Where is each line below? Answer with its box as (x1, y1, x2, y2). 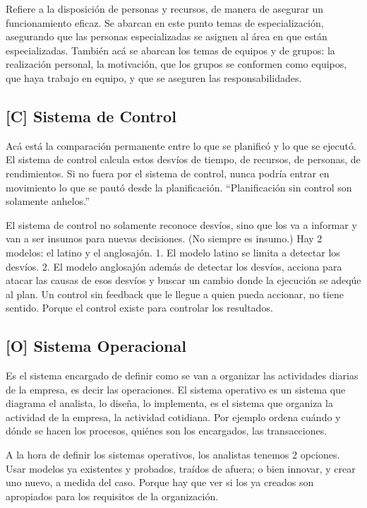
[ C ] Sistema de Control (6, 105, 176, 126)
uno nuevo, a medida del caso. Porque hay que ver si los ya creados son (6, 475, 314, 490)
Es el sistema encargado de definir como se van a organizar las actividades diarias (6, 368, 359, 383)
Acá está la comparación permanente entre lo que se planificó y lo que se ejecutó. (6, 138, 356, 153)
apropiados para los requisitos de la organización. (6, 488, 219, 503)
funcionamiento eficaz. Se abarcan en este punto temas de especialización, (6, 15, 324, 30)
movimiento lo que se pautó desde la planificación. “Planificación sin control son (6, 179, 352, 194)
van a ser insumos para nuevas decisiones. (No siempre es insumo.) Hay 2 (6, 231, 323, 246)
